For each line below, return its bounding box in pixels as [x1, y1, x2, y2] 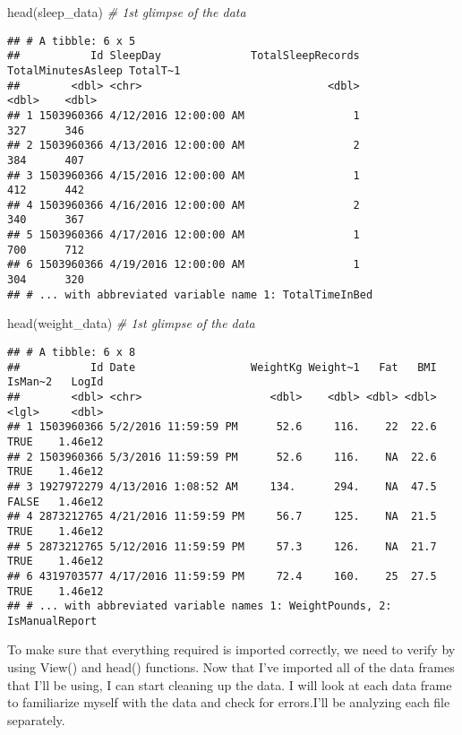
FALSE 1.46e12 [7, 495, 104, 508]
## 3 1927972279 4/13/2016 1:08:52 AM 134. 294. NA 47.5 [7, 480, 437, 493]
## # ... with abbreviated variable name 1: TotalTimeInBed [7, 288, 373, 301]
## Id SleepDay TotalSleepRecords [7, 49, 360, 63]
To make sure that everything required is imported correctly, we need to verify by [7, 640, 456, 659]
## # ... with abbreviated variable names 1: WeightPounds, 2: [7, 600, 392, 613]
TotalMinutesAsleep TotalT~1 [7, 64, 181, 77]
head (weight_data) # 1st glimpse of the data [7, 314, 255, 333]
